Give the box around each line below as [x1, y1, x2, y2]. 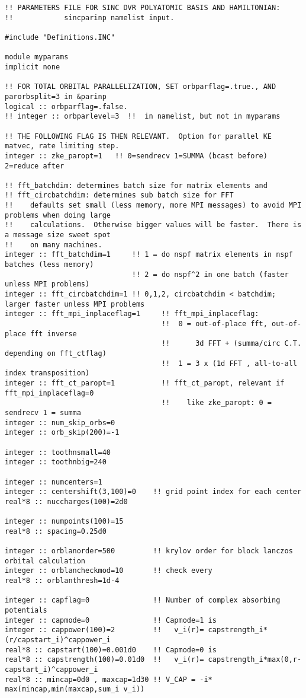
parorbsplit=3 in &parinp [5, 92, 107, 101]
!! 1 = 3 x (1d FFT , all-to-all [161, 359, 297, 368]
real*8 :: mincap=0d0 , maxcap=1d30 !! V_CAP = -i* [5, 675, 212, 684]
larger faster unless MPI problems [5, 299, 145, 308]
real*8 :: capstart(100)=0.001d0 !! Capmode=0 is [5, 645, 217, 654]
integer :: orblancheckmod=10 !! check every [5, 566, 212, 575]
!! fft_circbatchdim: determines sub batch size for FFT [5, 191, 234, 200]
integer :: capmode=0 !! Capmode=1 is [5, 616, 217, 624]
